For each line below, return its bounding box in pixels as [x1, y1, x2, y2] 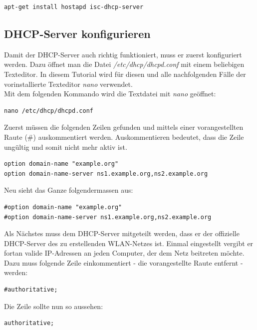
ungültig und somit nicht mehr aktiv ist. [4, 141, 127, 152]
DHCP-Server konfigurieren [4, 25, 151, 41]
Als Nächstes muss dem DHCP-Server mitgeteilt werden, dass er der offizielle [4, 228, 240, 239]
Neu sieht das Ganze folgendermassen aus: [4, 185, 133, 195]
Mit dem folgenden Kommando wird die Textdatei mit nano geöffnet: [4, 88, 216, 99]
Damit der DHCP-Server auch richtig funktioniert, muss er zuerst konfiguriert [4, 49, 242, 59]
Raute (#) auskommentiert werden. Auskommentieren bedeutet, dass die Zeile [4, 131, 244, 142]
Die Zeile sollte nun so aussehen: [4, 301, 103, 311]
